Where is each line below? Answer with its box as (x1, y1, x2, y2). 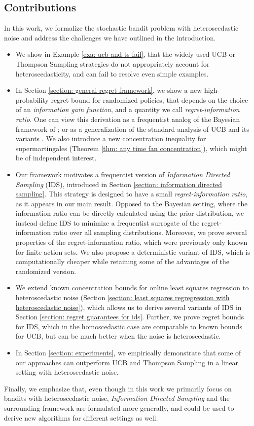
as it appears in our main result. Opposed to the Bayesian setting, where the (15, 198, 248, 208)
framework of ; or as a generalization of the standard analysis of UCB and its (15, 123, 250, 134)
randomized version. (15, 266, 76, 276)
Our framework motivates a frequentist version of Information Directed (15, 169, 230, 179)
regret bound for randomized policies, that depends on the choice (51, 94, 248, 105)
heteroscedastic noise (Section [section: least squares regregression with (15, 292, 230, 303)
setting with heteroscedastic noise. (15, 367, 119, 377)
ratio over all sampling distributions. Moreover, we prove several (53, 227, 247, 237)
